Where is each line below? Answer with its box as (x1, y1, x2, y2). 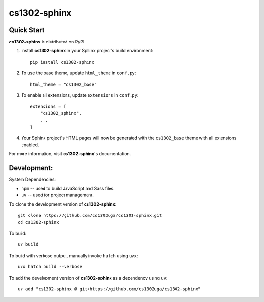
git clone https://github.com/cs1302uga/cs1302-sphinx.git (18, 213, 162, 218)
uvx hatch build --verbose (18, 264, 83, 270)
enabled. (21, 142, 39, 148)
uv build (18, 242, 39, 247)
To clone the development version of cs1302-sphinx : (9, 201, 117, 207)
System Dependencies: (9, 176, 56, 182)
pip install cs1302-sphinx (30, 59, 95, 65)
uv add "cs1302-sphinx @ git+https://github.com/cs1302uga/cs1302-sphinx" (18, 286, 201, 292)
